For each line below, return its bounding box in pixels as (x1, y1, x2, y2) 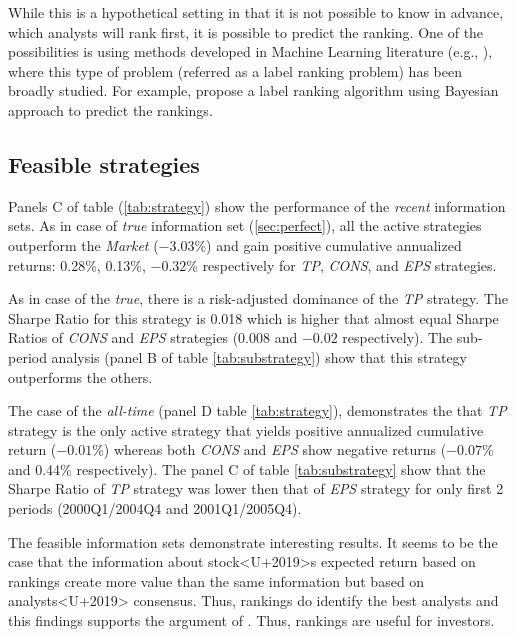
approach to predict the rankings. (8, 99, 213, 120)
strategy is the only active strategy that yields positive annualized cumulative (8, 419, 484, 440)
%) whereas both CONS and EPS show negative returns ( (92, 439, 447, 460)
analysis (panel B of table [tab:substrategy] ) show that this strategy (51, 346, 468, 367)
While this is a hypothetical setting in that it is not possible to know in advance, (8, 2, 504, 22)
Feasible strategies (8, 148, 200, 179)
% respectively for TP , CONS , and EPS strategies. (186, 254, 497, 275)
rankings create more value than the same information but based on (8, 570, 425, 591)
